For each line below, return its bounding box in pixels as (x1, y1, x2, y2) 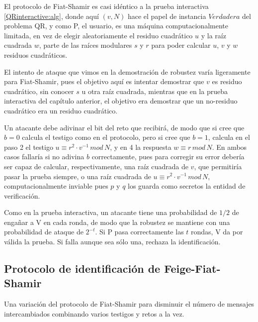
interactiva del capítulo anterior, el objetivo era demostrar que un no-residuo (4, 96, 238, 106)
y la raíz (201, 30, 226, 40)
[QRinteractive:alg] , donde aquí (4, 10, 99, 21)
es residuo (212, 76, 242, 87)
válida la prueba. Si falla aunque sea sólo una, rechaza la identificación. (4, 236, 221, 247)
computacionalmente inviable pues (4, 181, 108, 191)
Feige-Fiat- (164, 261, 221, 276)
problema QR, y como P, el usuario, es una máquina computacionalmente (4, 20, 228, 31)
